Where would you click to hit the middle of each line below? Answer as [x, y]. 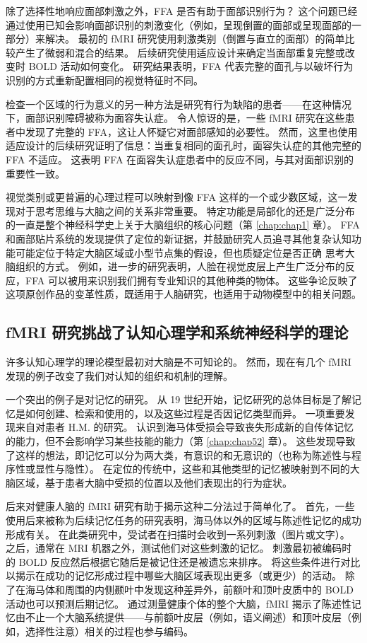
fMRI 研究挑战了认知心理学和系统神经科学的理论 [177, 332]
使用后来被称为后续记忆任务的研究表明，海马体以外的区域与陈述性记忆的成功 [183, 520]
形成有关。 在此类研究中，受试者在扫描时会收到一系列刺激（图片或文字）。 [178, 534]
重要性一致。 [35, 173]
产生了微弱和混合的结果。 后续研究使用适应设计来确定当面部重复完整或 [180, 52]
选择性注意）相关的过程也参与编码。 [109, 631]
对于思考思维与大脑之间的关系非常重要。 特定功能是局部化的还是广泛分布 [185, 210]
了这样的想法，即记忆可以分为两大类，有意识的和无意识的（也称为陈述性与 [179, 454]
